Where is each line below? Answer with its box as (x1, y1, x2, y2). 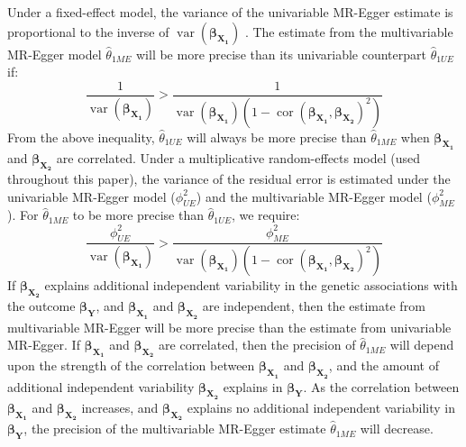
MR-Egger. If (7, 335, 80, 354)
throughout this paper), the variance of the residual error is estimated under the (7, 169, 451, 188)
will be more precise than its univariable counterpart (135, 44, 426, 63)
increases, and (81, 397, 159, 416)
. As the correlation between (303, 377, 460, 396)
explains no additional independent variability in (187, 397, 455, 416)
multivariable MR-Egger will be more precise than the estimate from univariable (7, 317, 452, 336)
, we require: (231, 205, 300, 224)
